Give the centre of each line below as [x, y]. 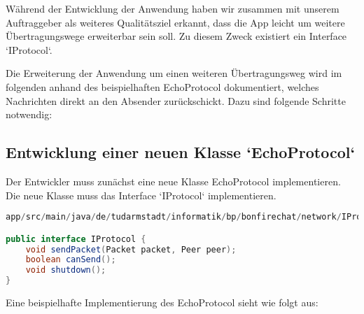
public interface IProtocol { [76, 239]
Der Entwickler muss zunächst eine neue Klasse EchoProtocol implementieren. [173, 181]
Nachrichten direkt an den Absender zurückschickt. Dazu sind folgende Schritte [176, 100]
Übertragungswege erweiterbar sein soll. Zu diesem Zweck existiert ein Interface [176, 36]
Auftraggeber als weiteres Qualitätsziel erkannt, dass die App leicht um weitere [175, 22]
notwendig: [29, 114]
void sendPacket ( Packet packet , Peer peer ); [131, 249]
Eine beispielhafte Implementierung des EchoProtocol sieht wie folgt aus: [162, 302]
